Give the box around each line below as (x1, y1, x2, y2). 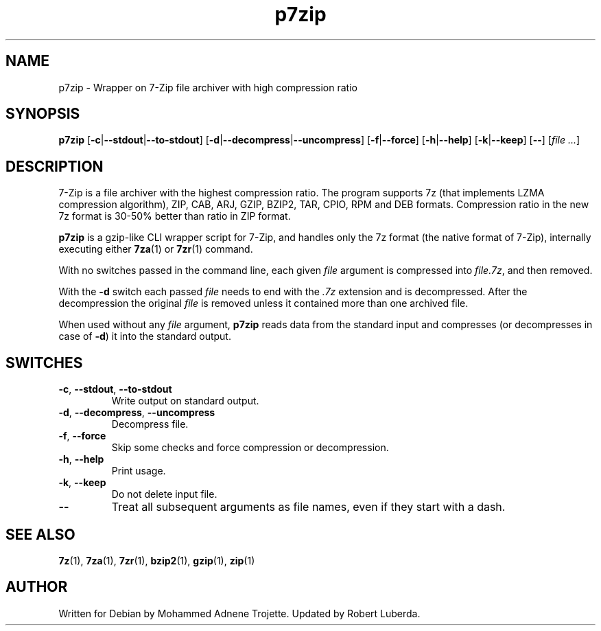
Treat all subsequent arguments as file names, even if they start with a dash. (111, 500, 506, 514)
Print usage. (111, 465, 166, 477)
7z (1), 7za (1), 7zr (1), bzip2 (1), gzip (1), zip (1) (58, 554, 255, 566)
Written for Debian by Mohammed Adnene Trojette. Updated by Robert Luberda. (58, 607, 421, 619)
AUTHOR (5, 578, 68, 596)
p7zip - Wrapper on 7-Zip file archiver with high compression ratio (58, 81, 357, 93)
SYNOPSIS (5, 105, 80, 123)
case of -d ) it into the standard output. (58, 330, 231, 343)
